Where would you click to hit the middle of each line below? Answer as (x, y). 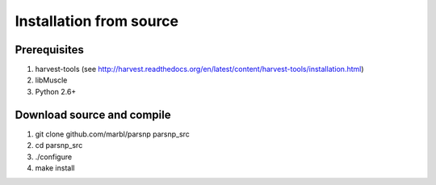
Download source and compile (93, 114)
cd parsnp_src (59, 145)
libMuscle (51, 80)
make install (55, 168)
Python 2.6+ (56, 91)
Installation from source (97, 21)
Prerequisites (49, 50)
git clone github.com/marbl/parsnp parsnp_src (112, 134)
